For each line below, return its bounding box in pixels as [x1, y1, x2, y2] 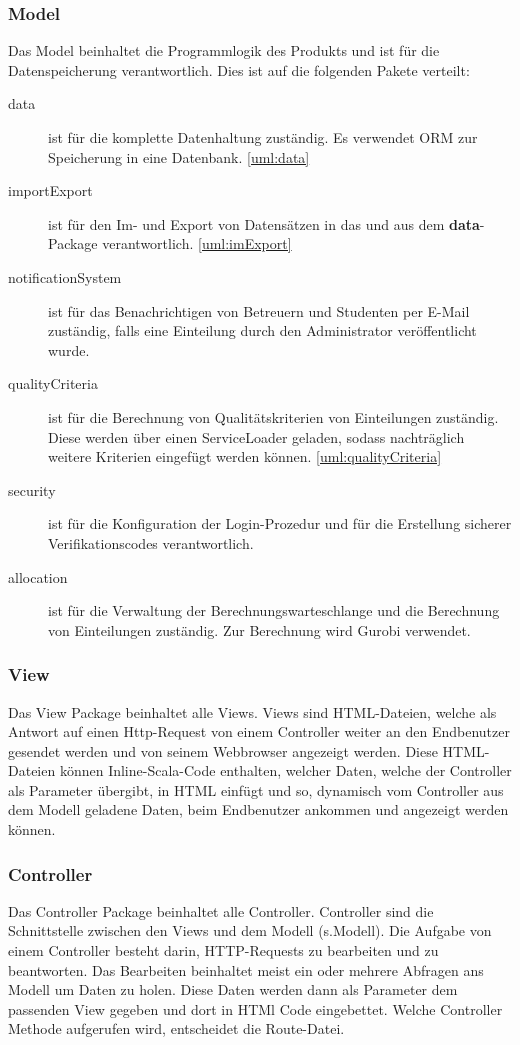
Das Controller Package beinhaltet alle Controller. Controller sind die [8, 900, 434, 921]
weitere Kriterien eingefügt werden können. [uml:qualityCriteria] [48, 446, 442, 467]
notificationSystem [8, 266, 122, 287]
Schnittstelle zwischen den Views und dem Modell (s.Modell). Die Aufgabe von [8, 920, 492, 941]
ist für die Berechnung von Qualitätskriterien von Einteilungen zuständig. [48, 406, 499, 427]
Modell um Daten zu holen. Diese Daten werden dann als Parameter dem [8, 979, 458, 1000]
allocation [8, 566, 68, 587]
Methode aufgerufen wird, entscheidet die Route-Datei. [8, 1018, 345, 1039]
